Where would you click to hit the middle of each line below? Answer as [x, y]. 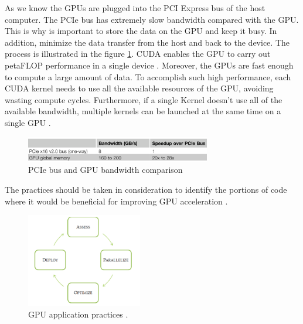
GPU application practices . [78, 314]
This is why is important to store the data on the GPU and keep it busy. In [141, 31]
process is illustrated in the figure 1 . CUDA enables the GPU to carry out [138, 54]
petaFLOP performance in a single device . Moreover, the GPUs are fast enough [149, 65]
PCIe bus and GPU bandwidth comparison [105, 170]
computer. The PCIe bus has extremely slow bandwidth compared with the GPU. [152, 19]
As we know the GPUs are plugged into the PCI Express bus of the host [135, 8]
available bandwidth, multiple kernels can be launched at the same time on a [143, 111]
